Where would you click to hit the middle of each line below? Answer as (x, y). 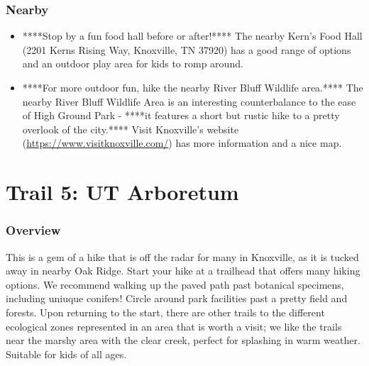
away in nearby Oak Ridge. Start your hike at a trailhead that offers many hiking (183, 271)
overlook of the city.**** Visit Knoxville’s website (131, 129)
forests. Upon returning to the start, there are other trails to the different (165, 312)
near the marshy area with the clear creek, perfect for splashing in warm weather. (183, 340)
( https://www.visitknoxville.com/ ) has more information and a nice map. (182, 143)
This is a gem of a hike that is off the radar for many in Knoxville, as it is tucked (182, 256)
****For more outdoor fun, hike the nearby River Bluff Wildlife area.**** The (193, 87)
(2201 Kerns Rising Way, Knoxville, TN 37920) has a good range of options (187, 49)
